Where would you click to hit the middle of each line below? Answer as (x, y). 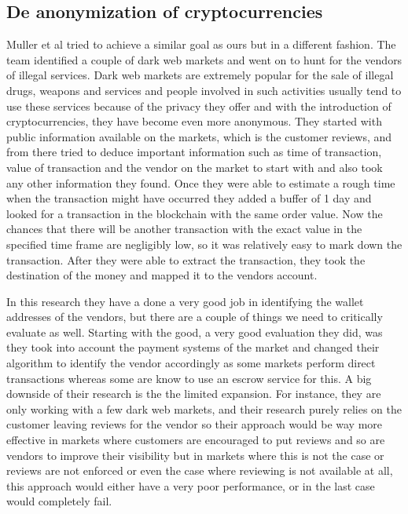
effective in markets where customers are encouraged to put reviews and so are (196, 440)
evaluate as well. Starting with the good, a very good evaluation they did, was (195, 332)
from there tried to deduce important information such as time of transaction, (194, 152)
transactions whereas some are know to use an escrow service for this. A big (189, 378)
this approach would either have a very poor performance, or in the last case (191, 485)
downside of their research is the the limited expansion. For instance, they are (194, 394)
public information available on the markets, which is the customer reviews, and (199, 136)
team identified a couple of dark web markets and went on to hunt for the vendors (204, 59)
